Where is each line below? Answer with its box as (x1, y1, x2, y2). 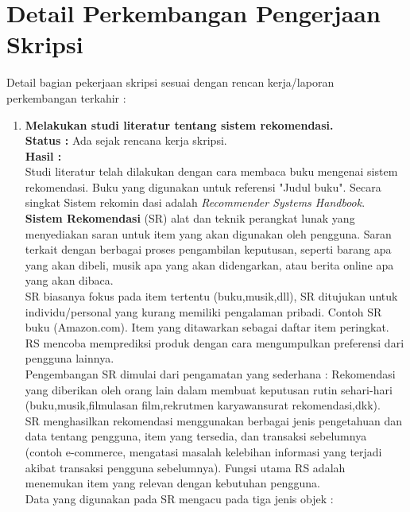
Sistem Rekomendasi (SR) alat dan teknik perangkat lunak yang (25, 210, 355, 227)
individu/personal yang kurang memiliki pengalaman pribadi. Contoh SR (25, 303, 382, 320)
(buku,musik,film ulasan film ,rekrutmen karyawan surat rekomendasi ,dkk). (25, 397, 381, 413)
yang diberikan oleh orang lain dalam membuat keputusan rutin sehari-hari (25, 381, 393, 398)
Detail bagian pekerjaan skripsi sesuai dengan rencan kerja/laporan (6, 74, 335, 91)
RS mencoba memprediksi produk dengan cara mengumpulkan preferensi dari (25, 334, 404, 351)
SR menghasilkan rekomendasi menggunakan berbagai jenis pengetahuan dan (25, 412, 403, 429)
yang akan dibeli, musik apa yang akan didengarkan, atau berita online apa (25, 256, 394, 273)
